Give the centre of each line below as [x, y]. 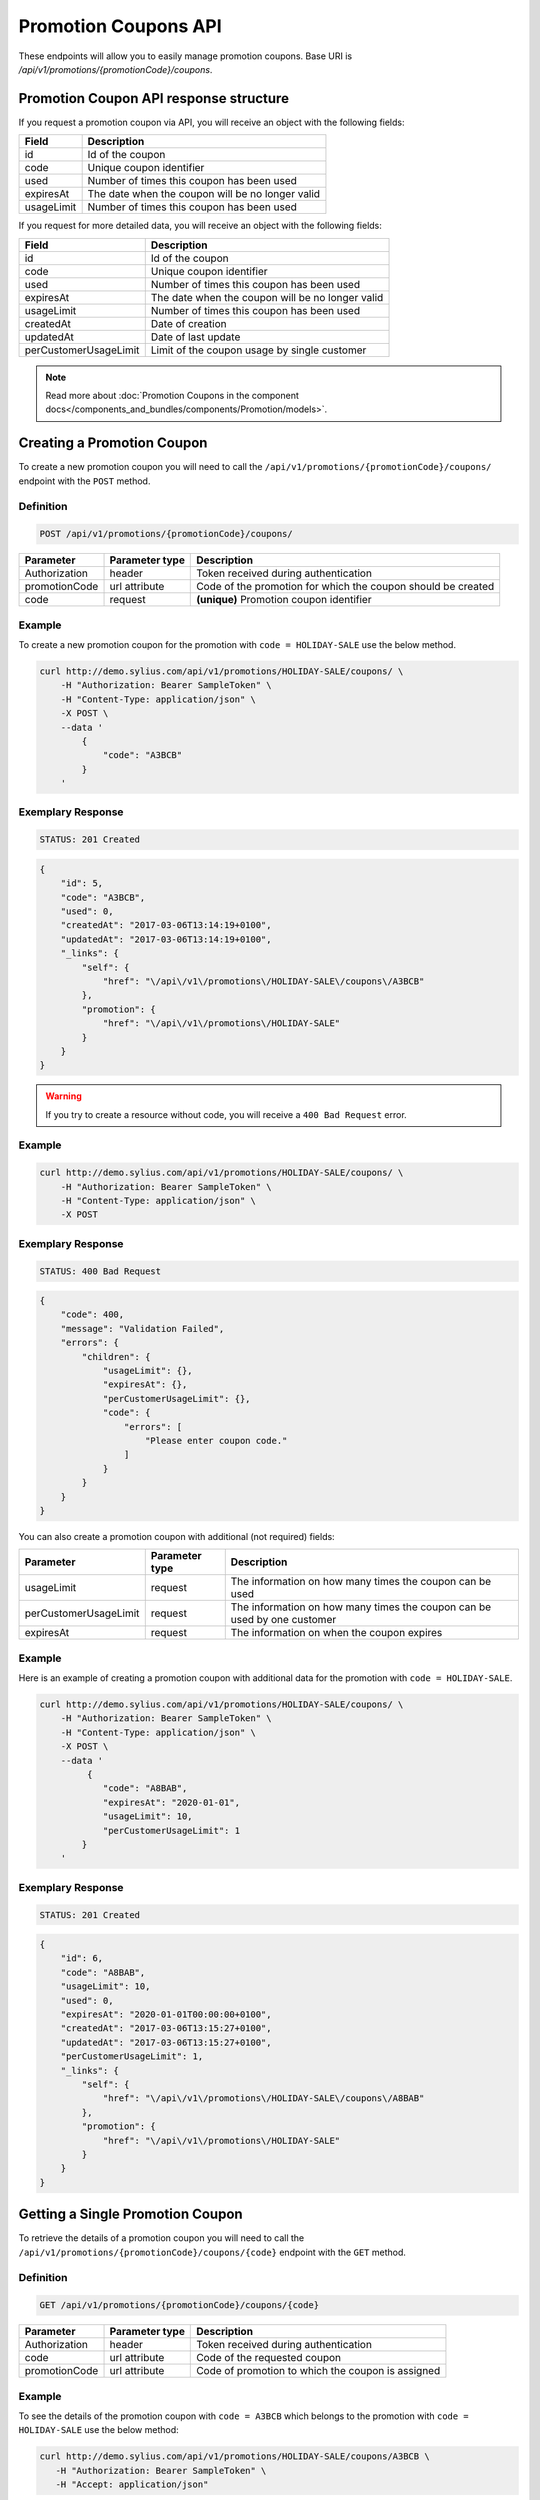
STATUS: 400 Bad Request [100, 1271]
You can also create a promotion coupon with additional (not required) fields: [176, 1536]
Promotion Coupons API [120, 26]
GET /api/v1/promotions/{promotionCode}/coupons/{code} [179, 2305]
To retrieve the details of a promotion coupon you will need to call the [161, 2238]
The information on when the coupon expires [336, 1633]
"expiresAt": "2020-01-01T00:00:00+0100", [166, 2014]
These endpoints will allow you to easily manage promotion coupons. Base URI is [185, 56]
